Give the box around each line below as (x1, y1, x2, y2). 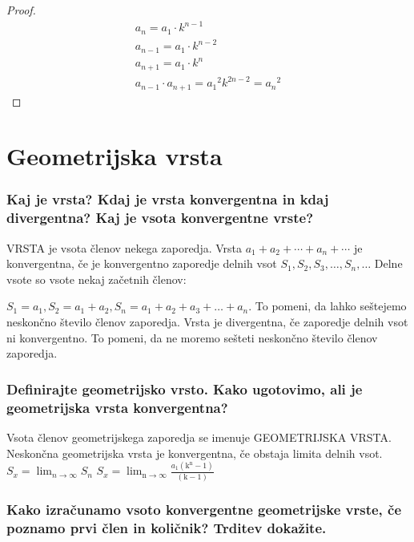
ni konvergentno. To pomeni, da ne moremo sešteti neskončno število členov (6, 329, 378, 346)
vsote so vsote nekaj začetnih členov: (6, 270, 187, 287)
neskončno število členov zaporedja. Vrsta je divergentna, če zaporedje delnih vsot (6, 313, 408, 330)
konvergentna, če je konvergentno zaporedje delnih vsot (6, 255, 277, 272)
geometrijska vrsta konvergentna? (6, 397, 228, 417)
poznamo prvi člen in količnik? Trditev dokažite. (6, 517, 327, 537)
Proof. (6, 2, 36, 18)
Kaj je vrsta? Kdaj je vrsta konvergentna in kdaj (6, 189, 329, 209)
